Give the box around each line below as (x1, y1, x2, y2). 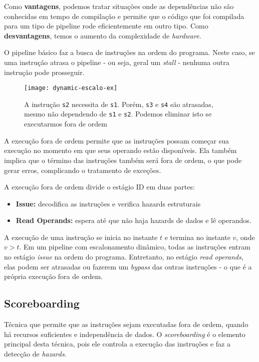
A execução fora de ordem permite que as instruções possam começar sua (4, 135, 229, 145)
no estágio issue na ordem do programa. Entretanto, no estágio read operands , (4, 251, 243, 262)
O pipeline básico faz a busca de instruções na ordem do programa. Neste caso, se (4, 47, 255, 57)
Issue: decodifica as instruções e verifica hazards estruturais (16, 198, 201, 208)
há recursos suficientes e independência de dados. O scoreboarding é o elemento (4, 328, 245, 339)
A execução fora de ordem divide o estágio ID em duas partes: (4, 181, 195, 192)
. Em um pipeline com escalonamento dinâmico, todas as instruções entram (19, 241, 250, 252)
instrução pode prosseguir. (4, 66, 85, 77)
